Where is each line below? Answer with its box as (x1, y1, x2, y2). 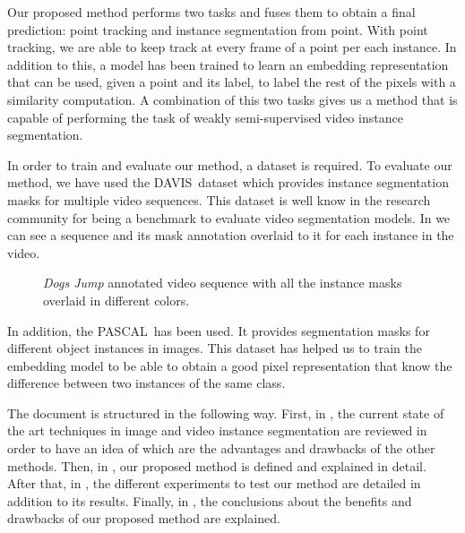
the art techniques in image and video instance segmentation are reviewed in (7, 421, 427, 440)
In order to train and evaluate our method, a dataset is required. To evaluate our (7, 155, 452, 174)
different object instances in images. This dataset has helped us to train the (7, 339, 422, 357)
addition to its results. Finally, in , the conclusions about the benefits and (7, 491, 412, 510)
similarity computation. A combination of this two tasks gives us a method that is (7, 90, 458, 108)
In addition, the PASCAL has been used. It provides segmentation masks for (7, 321, 430, 340)
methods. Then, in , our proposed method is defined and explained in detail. (7, 456, 426, 475)
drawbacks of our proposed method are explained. (7, 509, 280, 528)
